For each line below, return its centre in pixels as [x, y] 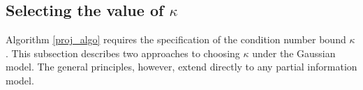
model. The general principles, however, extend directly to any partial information [181, 67]
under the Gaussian [294, 53]
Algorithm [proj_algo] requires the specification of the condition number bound [176, 39]
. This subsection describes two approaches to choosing [123, 53]
